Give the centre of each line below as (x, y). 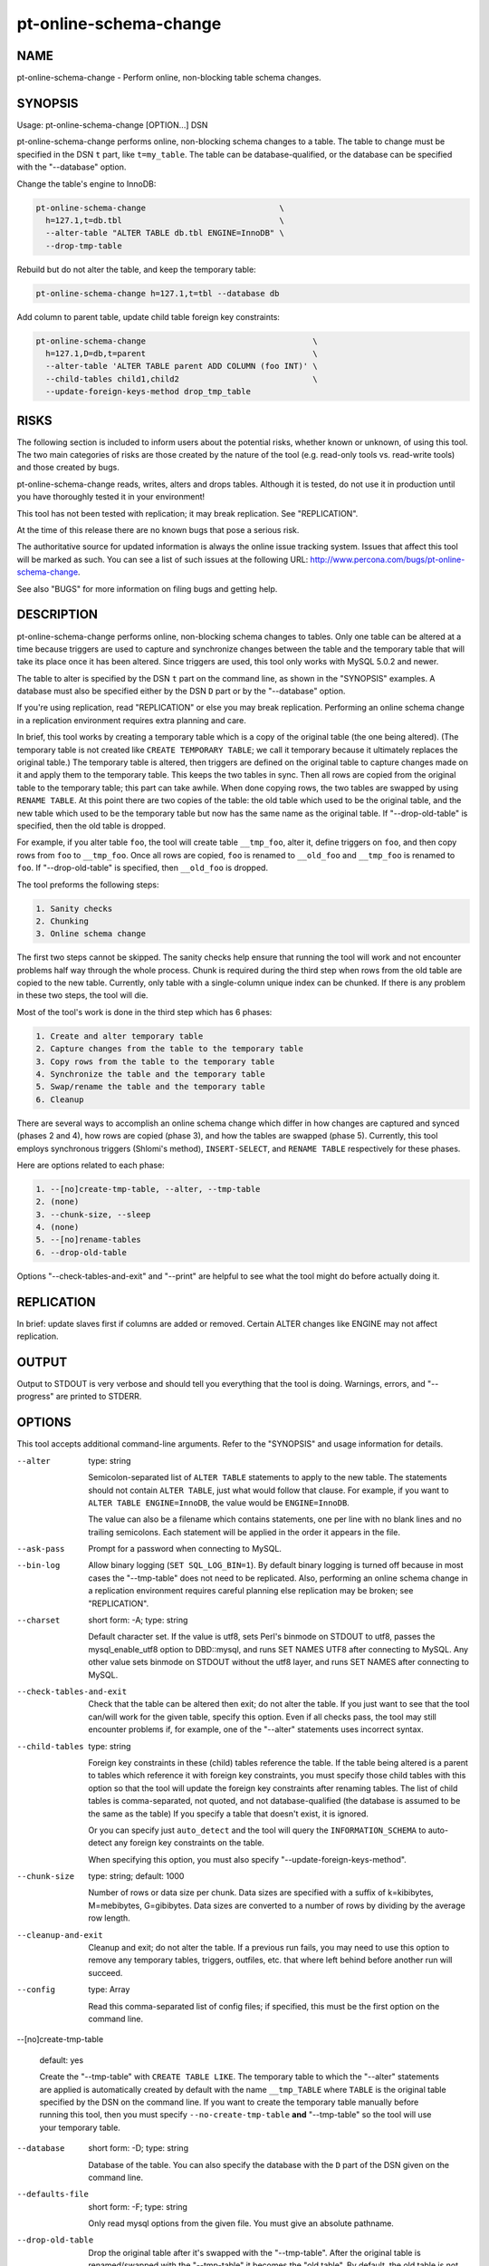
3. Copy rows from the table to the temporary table (155, 1061)
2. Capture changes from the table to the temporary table (169, 1049)
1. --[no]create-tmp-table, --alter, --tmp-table (148, 1189)
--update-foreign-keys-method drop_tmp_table (148, 392)
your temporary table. (80, 2127)
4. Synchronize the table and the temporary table (151, 1074)
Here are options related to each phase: (91, 1165)
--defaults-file (53, 2194)
